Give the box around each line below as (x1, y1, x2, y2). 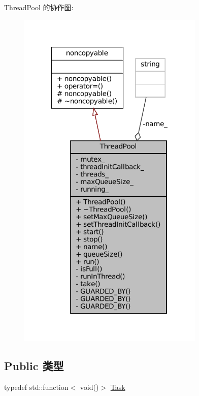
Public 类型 (4, 357, 64, 373)
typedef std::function (4, 381, 69, 392)
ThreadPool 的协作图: (4, 2, 74, 12)
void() (80, 381, 99, 392)
